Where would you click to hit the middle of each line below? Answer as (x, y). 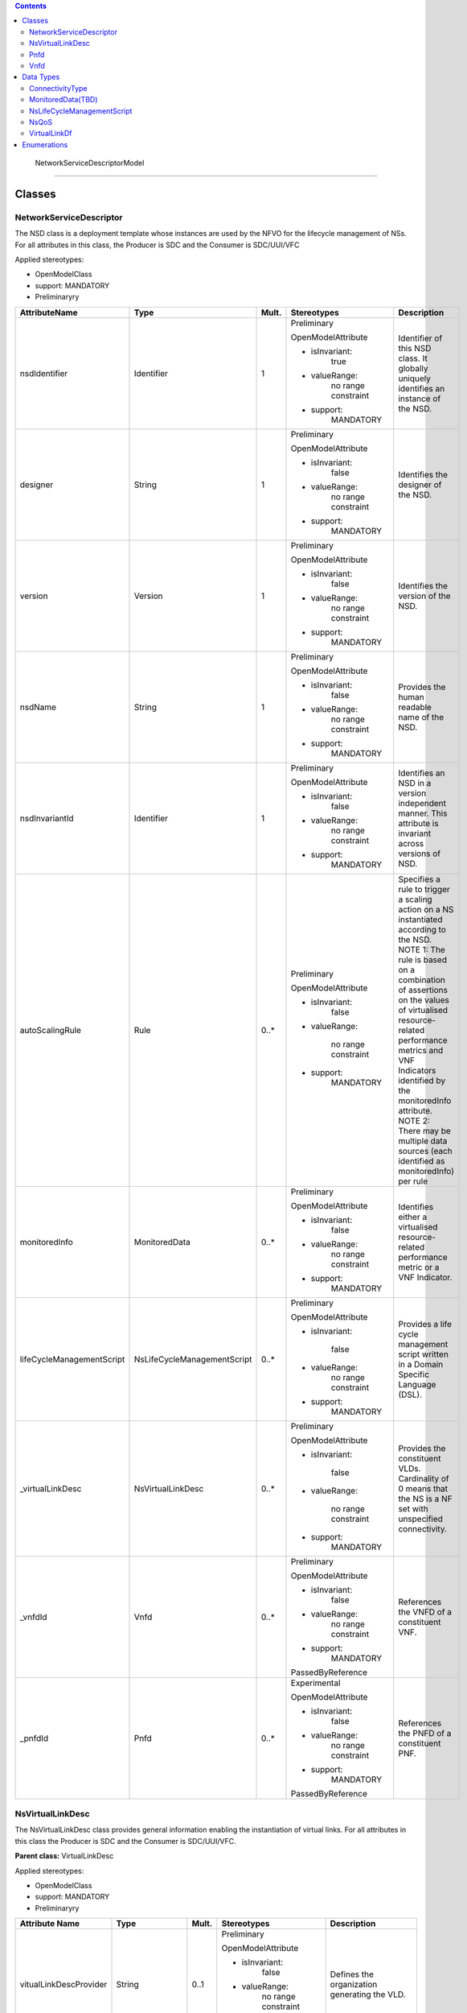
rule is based (423, 960)
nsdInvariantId (47, 818)
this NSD (415, 348)
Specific (414, 1374)
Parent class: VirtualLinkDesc (64, 1856)
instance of (420, 399)
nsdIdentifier (44, 373)
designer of (420, 485)
